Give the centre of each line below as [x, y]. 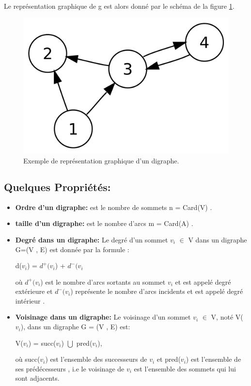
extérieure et [34, 291]
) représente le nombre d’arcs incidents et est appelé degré [157, 291]
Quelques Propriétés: [57, 186]
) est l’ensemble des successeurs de [96, 359]
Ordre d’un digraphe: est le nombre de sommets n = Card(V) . [114, 207]
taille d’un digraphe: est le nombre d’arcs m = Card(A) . [104, 223]
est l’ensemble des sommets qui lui [185, 368]
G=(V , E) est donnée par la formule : [72, 249]
